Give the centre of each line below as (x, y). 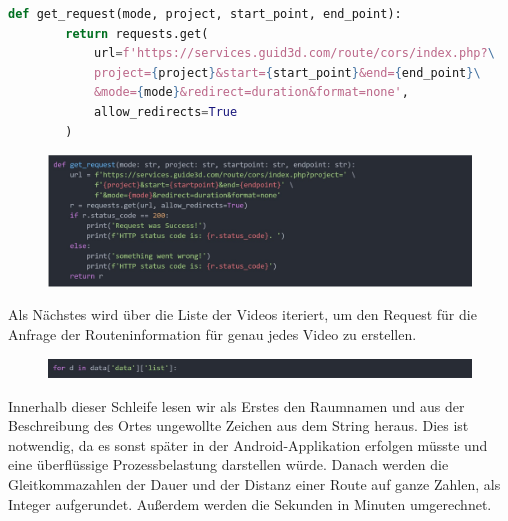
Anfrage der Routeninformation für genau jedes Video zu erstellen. (212, 334)
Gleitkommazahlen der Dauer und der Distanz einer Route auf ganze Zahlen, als (254, 484)
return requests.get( (137, 33)
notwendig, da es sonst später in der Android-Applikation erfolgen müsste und (248, 444)
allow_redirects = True (165, 111)
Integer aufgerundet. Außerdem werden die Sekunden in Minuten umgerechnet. (250, 503)
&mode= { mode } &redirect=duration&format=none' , (251, 92)
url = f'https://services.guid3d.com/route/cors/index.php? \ (294, 53)
